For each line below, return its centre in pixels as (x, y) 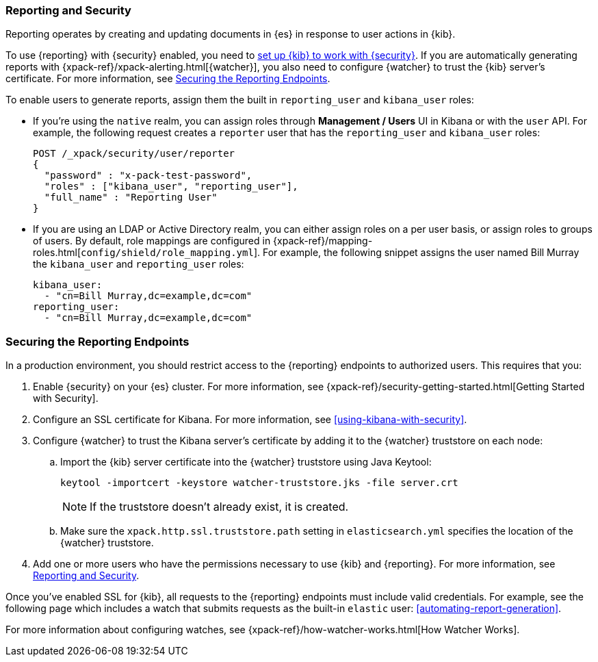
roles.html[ (57, 253)
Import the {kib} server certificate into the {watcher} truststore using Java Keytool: (246, 462)
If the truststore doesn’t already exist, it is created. (219, 507)
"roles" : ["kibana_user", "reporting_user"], (171, 187)
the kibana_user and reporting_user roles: (139, 264)
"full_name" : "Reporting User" (131, 198)
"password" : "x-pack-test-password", (148, 176)
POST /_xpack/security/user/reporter (134, 154)
